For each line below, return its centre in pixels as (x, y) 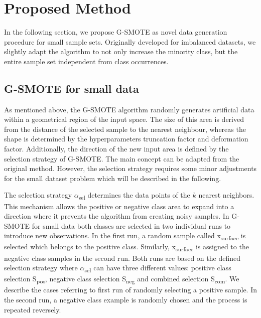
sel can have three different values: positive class (158, 268)
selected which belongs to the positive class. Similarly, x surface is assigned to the (126, 247)
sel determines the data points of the (134, 196)
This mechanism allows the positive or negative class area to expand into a (119, 206)
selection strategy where (41, 268)
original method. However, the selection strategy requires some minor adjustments (130, 168)
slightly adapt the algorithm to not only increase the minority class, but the (121, 51)
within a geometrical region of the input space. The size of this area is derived (124, 119)
